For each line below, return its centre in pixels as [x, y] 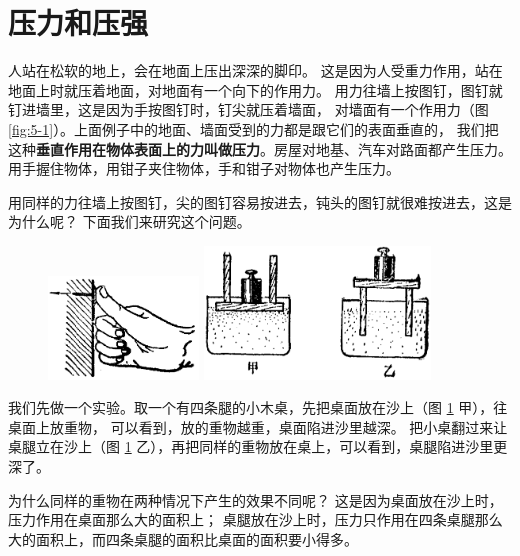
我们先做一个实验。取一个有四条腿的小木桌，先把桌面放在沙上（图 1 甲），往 [258, 407]
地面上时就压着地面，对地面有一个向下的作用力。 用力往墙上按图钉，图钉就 [255, 89]
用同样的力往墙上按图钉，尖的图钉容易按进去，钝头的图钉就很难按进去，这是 [260, 201]
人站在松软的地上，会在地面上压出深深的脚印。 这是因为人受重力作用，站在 [255, 70]
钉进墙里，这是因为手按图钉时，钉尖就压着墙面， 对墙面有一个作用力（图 [248, 109]
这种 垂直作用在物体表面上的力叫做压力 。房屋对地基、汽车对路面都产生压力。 [260, 148]
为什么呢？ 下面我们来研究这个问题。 [129, 221]
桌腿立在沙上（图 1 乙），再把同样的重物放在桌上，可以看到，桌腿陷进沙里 [251, 446]
